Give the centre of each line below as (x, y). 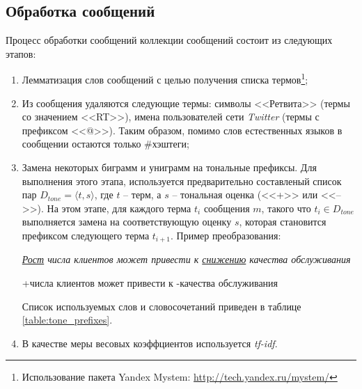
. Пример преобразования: (226, 235)
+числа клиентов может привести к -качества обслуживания (150, 283)
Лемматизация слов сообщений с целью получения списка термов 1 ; (165, 79)
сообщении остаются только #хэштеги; (105, 144)
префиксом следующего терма (86, 235)
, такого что (286, 208)
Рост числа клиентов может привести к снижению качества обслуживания (186, 259)
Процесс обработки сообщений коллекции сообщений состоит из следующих (169, 40)
